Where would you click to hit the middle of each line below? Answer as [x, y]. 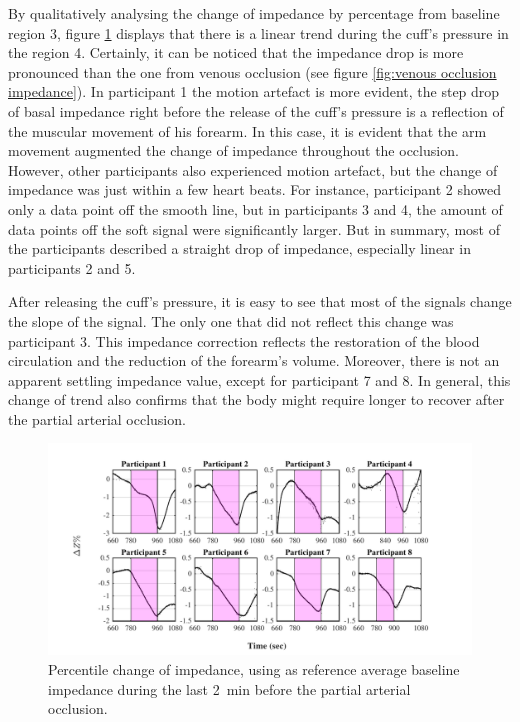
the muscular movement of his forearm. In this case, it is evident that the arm [247, 130]
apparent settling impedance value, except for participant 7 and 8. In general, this [259, 379]
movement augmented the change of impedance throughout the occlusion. [233, 150]
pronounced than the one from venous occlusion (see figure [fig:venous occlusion [252, 71]
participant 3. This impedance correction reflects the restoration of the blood [244, 340]
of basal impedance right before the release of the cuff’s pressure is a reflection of [256, 110]
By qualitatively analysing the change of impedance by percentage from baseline [254, 13]
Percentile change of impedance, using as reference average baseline [254, 669]
